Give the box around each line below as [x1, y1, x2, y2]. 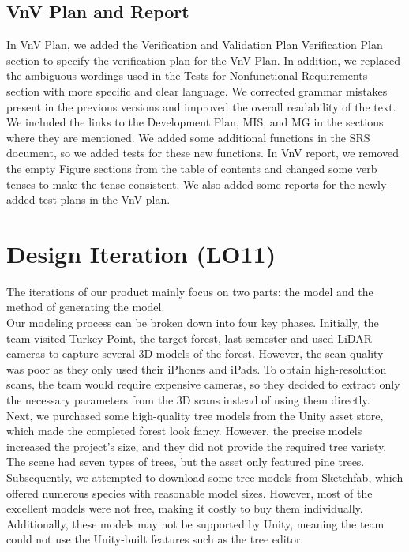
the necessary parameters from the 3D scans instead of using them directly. [6, 392, 370, 408]
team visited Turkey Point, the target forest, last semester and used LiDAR [6, 329, 372, 346]
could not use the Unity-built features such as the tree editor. [6, 531, 304, 547]
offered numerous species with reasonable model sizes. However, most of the [6, 484, 373, 501]
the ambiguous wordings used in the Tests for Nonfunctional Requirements [6, 67, 368, 84]
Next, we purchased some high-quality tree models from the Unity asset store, [6, 407, 384, 423]
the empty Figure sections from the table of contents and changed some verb [6, 160, 377, 176]
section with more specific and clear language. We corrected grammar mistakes [6, 82, 388, 99]
